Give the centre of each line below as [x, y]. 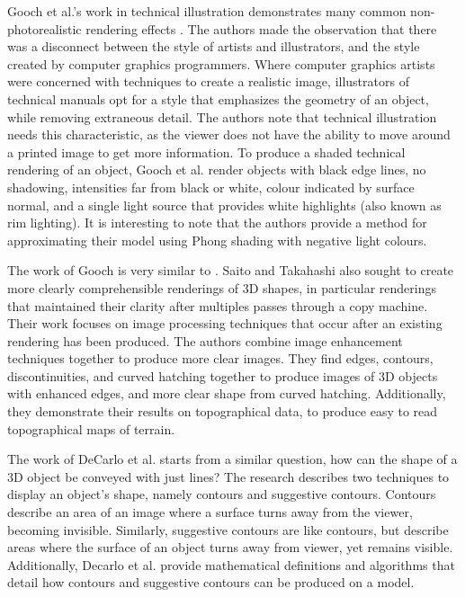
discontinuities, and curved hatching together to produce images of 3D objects [223, 375]
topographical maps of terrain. [91, 428]
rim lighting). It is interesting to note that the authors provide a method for [217, 223]
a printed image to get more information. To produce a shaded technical [206, 151]
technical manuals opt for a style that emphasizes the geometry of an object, [218, 98]
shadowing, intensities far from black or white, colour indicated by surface [211, 187]
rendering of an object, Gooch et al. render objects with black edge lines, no [217, 169]
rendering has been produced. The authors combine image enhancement [205, 340]
